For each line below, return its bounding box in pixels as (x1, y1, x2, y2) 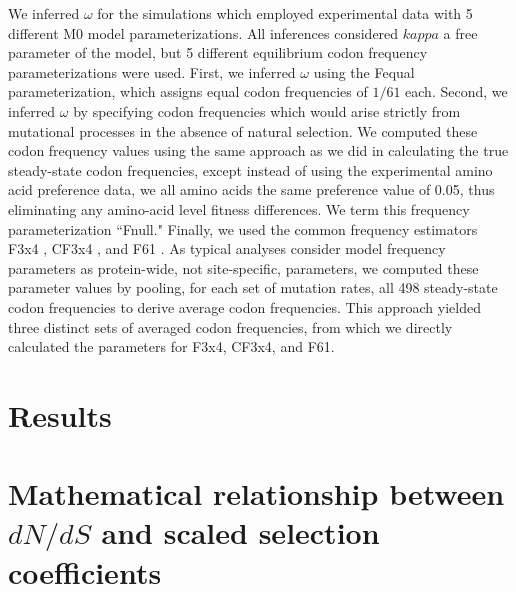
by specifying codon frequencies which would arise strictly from (73, 100, 461, 121)
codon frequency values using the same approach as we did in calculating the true (8, 140, 509, 161)
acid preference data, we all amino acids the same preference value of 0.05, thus (8, 179, 495, 200)
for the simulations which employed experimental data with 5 (97, 3, 473, 23)
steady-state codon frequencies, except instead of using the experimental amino (8, 159, 493, 180)
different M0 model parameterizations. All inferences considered (8, 22, 399, 43)
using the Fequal (313, 61, 415, 82)
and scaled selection (101, 512, 380, 553)
